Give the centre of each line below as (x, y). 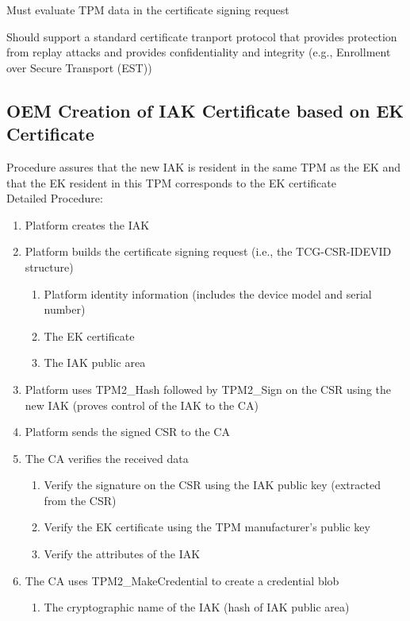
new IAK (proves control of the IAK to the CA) (142, 405)
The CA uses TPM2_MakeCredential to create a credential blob (182, 580)
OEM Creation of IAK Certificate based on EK (205, 110)
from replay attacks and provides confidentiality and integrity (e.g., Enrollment (199, 52)
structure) (49, 266)
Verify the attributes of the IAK (122, 554)
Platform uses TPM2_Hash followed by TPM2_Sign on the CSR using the (208, 389)
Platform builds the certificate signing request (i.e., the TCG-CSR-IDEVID (208, 251)
